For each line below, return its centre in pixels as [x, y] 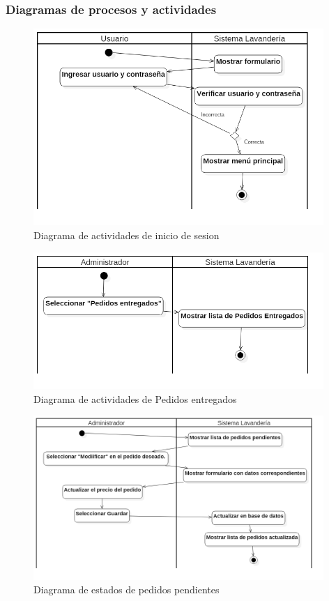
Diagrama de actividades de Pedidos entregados [135, 398]
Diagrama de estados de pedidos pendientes [127, 589]
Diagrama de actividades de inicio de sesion [127, 235]
